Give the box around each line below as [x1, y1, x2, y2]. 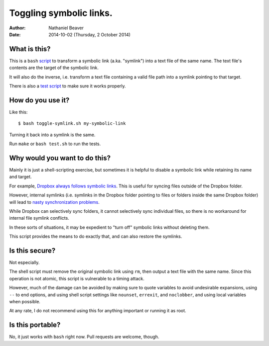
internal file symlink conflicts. [9, 215, 69, 221]
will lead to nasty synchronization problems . [9, 199, 100, 205]
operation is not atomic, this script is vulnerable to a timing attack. [9, 275, 144, 281]
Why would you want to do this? [9, 154, 111, 162]
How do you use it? [9, 96, 70, 104]
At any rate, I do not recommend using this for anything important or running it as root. [9, 308, 186, 314]
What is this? [9, 45, 51, 53]
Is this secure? [9, 246, 56, 255]
